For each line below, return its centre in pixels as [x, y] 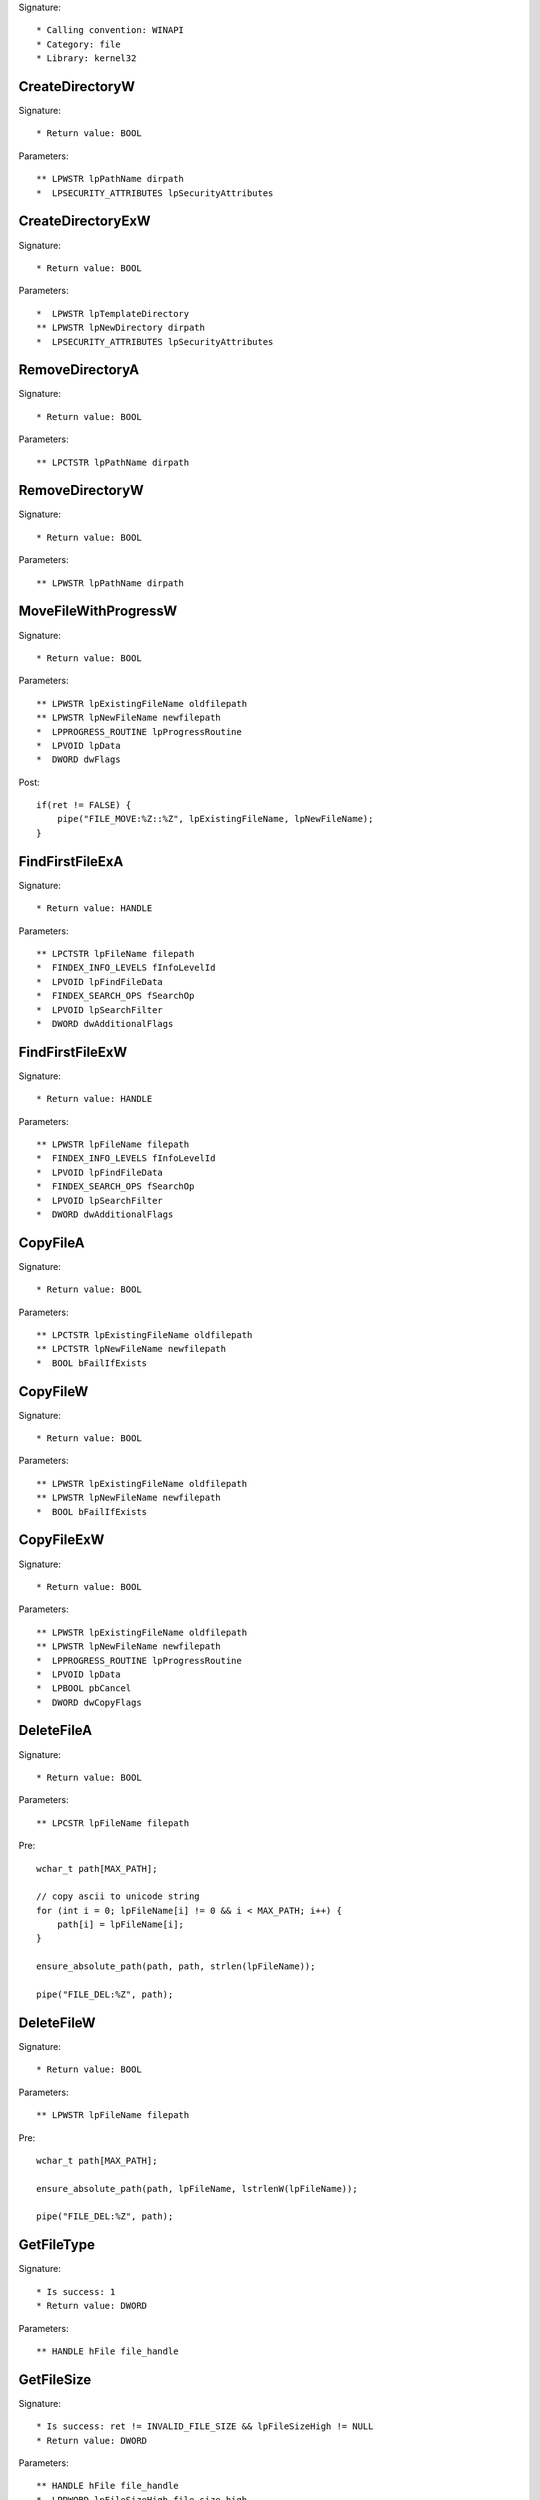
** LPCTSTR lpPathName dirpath [113, 462]
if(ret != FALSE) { [84, 805]
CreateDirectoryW [76, 86]
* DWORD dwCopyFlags [89, 1702]
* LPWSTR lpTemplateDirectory [113, 313]
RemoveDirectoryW [81, 490]
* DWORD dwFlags [78, 759]
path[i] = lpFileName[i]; [120, 1924]
